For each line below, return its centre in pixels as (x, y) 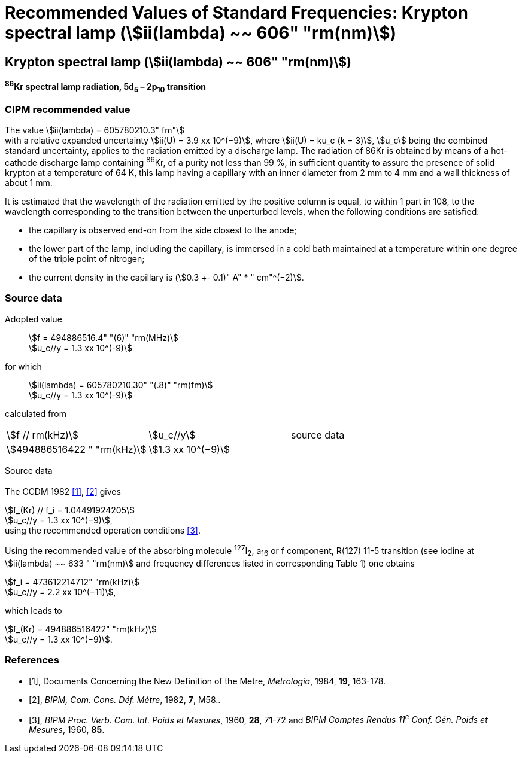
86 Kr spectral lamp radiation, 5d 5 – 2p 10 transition (106, 87)
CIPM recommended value (68, 109)
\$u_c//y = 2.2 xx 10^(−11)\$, (60, 592)
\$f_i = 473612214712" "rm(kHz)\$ (72, 582)
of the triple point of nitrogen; (87, 259)
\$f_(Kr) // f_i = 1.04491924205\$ (70, 510)
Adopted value (34, 319)
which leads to (34, 610)
